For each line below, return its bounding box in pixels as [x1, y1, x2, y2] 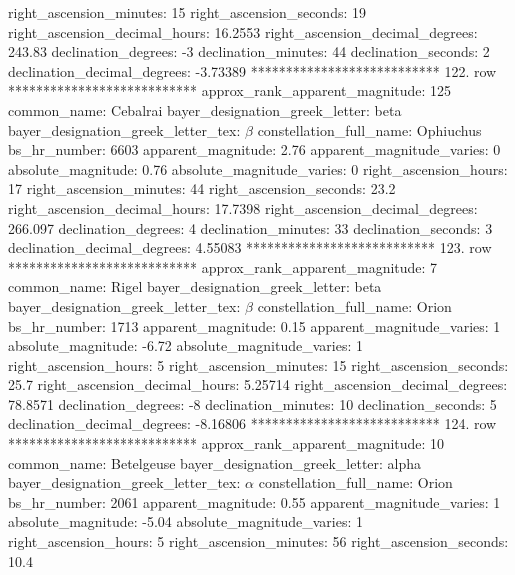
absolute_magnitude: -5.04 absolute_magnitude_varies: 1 [8, 511, 363, 532]
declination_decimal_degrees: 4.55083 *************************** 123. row [8, 237, 492, 258]
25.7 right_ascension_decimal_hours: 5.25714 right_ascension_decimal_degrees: [8, 374, 508, 395]
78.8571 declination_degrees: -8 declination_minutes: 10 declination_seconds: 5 [8, 393, 497, 414]
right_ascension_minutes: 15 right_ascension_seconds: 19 [8, 2, 366, 22]
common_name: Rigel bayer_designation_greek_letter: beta [8, 276, 382, 297]
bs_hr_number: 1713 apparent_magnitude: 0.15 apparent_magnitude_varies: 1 [8, 315, 501, 336]
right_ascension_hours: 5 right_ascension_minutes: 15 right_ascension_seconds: [8, 354, 509, 375]
